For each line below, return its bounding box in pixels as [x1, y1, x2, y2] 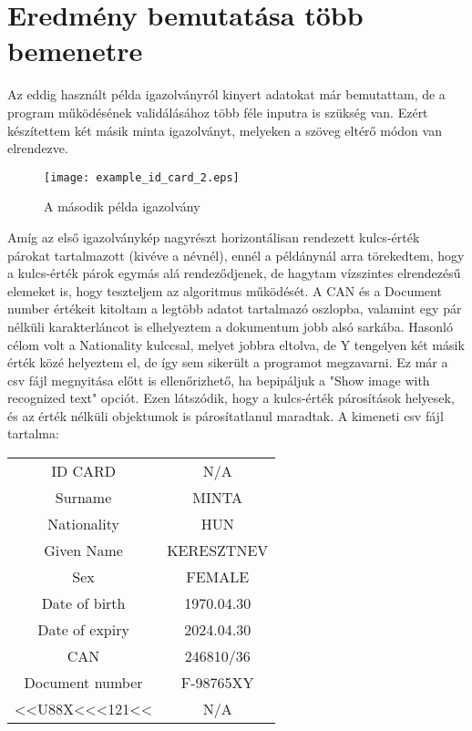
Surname [55, 487, 112, 509]
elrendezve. [7, 139, 68, 158]
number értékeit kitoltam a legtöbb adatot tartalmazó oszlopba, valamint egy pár [7, 299, 462, 318]
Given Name [44, 540, 123, 561]
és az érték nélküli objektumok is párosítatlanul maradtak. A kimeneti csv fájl [7, 406, 444, 425]
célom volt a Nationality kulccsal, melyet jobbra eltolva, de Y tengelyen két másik [7, 335, 465, 354]
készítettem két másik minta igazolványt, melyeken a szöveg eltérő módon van [7, 120, 442, 139]
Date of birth [41, 592, 126, 614]
